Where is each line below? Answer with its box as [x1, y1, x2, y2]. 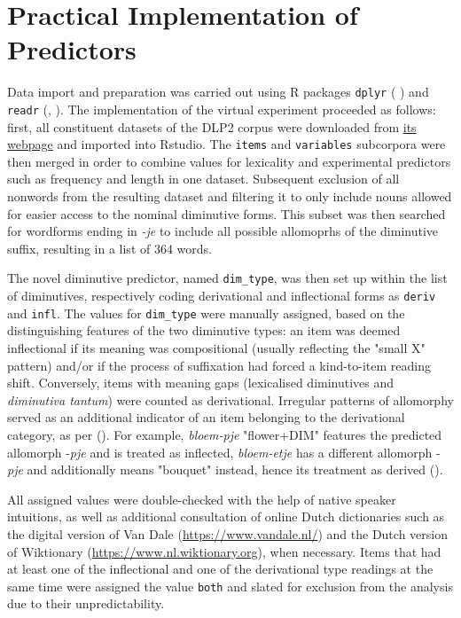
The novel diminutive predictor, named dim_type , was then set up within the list [7, 269, 448, 287]
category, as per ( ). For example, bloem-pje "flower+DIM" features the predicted [7, 425, 442, 443]
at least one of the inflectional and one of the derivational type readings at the [7, 559, 434, 578]
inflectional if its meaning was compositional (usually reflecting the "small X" [7, 339, 426, 356]
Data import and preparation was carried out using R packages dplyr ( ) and [7, 82, 429, 101]
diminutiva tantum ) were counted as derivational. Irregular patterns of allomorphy [7, 390, 454, 409]
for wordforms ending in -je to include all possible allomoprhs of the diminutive [7, 222, 439, 240]
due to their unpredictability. [7, 594, 165, 613]
